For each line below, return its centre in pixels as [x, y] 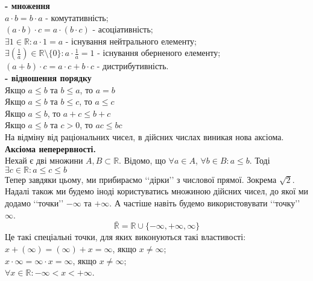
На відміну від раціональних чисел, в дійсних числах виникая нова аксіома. [144, 136]
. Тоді [260, 160]
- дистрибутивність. [133, 66]
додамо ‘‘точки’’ [34, 202]
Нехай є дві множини [44, 160]
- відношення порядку [48, 77]
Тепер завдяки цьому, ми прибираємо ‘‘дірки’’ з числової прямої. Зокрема [141, 179]
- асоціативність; [123, 29]
